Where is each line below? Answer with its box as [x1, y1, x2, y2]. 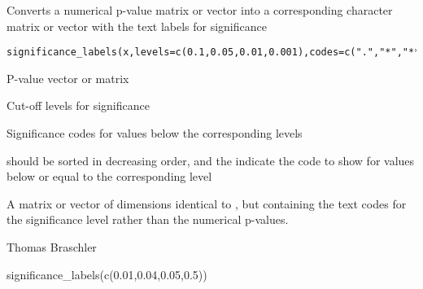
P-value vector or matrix [7, 69, 129, 86]
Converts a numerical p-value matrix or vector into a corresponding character [7, 2, 393, 18]
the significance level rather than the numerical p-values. [7, 211, 289, 228]
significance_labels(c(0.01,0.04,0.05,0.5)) [7, 265, 207, 282]
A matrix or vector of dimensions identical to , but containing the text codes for [7, 195, 407, 212]
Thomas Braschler [7, 239, 97, 255]
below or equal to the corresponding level [7, 168, 212, 185]
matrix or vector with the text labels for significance [7, 17, 267, 34]
